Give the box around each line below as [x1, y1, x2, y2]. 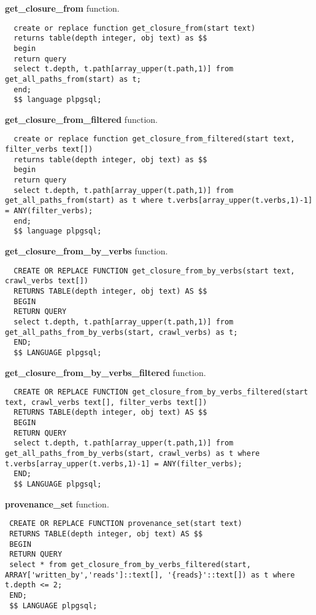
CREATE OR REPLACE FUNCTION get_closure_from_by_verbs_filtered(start [13, 388, 308, 397]
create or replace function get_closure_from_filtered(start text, [13, 135, 295, 144]
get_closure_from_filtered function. [5, 112, 158, 125]
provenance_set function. [5, 497, 109, 510]
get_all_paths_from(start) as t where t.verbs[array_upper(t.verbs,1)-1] [5, 196, 313, 205]
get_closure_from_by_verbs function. [5, 245, 168, 257]
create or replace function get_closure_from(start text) [13, 23, 256, 33]
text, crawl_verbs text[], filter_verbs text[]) [5, 398, 207, 407]
